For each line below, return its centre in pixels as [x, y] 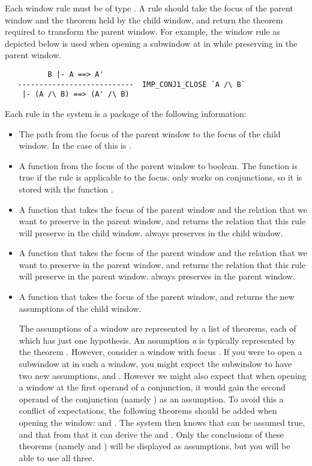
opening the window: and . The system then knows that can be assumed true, [162, 422]
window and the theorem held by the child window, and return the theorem [144, 19]
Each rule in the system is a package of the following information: [126, 113]
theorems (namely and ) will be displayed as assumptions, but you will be [154, 446]
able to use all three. [57, 457]
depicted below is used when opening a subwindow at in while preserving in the [151, 43]
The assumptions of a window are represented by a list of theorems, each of [157, 328]
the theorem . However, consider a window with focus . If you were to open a [160, 352]
